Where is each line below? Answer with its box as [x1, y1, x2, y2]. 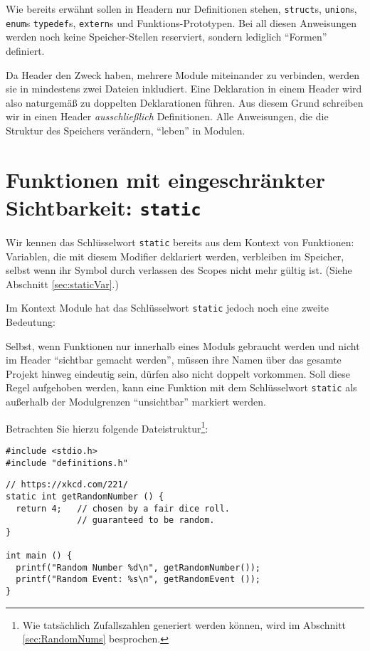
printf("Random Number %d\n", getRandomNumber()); [16, 562, 260, 573]
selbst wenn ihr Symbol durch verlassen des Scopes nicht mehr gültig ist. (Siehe [6, 263, 352, 277]
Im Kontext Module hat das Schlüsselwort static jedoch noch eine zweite [6, 300, 329, 315]
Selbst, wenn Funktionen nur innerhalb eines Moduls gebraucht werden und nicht [6, 338, 360, 353]
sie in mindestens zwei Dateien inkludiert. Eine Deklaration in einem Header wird [6, 81, 362, 96]
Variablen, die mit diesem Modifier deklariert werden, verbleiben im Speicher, [6, 248, 344, 263]
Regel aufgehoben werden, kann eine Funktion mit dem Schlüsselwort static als [6, 380, 357, 395]
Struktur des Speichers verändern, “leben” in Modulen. [6, 122, 245, 137]
